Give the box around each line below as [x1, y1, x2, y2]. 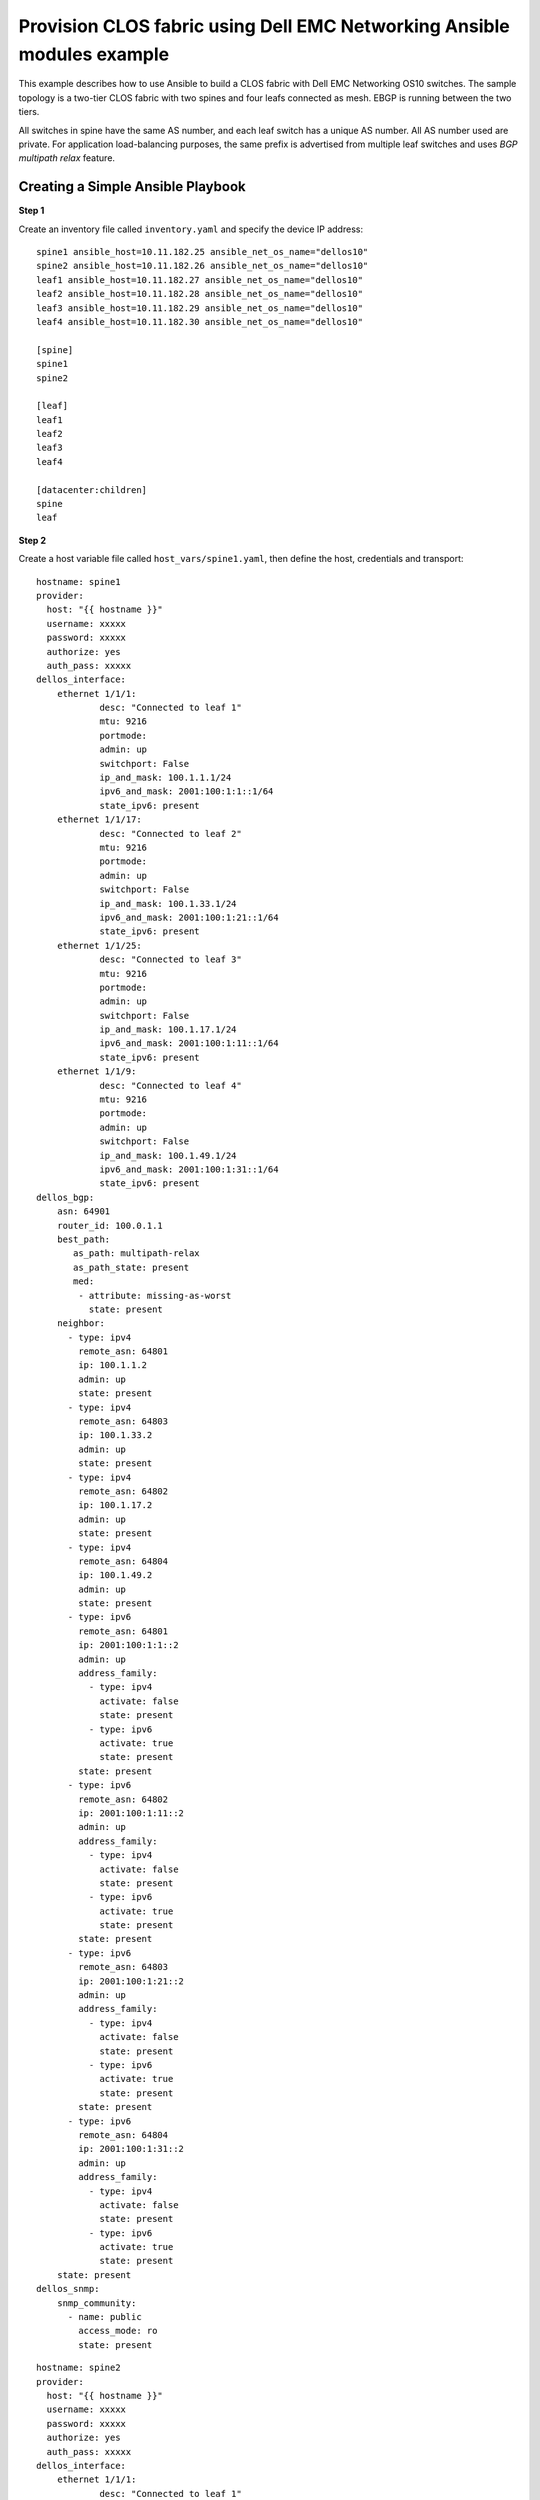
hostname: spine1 [36, 576, 121, 587]
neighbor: [56, 1318, 105, 1329]
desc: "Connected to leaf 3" [99, 954, 242, 965]
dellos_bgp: [36, 1191, 95, 1203]
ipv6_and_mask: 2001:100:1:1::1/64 [99, 786, 274, 797]
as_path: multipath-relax [73, 1248, 200, 1259]
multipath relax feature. [18, 152, 115, 164]
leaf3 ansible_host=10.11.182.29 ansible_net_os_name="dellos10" [36, 302, 364, 314]
